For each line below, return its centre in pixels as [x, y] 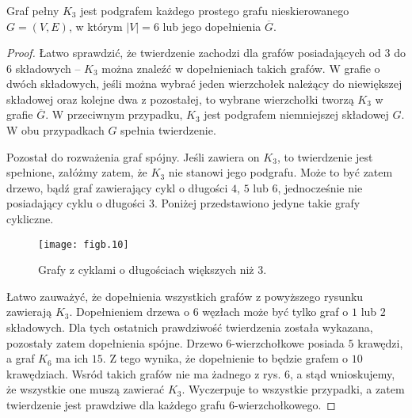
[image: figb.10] [84, 244]
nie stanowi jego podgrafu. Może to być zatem [280, 172]
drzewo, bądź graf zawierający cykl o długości [117, 187]
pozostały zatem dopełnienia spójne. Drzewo [114, 342]
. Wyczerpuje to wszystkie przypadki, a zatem [293, 389]
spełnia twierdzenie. [168, 130]
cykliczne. [30, 219]
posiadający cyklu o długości [76, 203]
